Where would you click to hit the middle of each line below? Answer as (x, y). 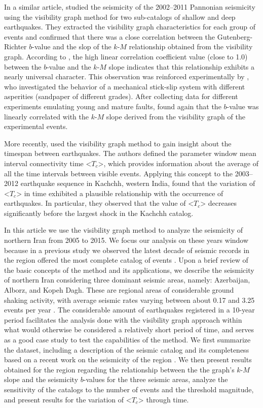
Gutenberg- (235, 36)
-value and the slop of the (72, 46)
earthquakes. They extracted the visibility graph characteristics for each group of (130, 27)
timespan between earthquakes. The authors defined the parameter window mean (130, 153)
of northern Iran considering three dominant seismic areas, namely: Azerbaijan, (127, 280)
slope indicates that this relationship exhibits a (182, 66)
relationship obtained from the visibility (191, 46)
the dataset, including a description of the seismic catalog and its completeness (127, 349)
